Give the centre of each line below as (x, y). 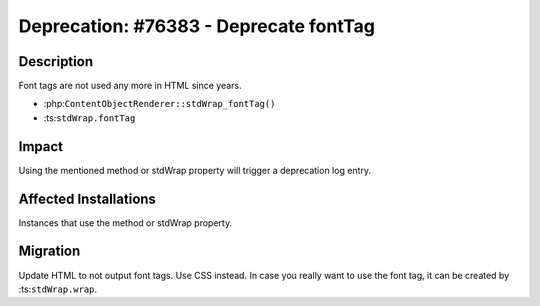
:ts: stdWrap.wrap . (58, 289)
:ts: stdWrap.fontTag (89, 117)
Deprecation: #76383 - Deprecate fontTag (196, 26)
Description (56, 61)
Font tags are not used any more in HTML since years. (130, 86)
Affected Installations (87, 198)
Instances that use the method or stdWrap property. (125, 222)
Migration (49, 251)
